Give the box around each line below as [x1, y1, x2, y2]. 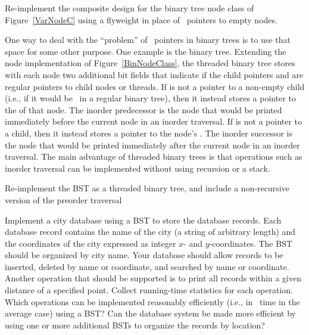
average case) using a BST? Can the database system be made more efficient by [5, 307, 296, 320]
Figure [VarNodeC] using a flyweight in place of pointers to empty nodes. [5, 13, 277, 26]
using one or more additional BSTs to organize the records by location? [5, 318, 265, 331]
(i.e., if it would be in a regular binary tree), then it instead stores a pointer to [5, 92, 296, 104]
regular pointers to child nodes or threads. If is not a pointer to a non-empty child [5, 80, 305, 92]
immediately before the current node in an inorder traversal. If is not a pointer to [5, 115, 302, 128]
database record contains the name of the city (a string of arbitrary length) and [5, 225, 296, 238]
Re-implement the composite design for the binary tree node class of [5, 2, 254, 14]
